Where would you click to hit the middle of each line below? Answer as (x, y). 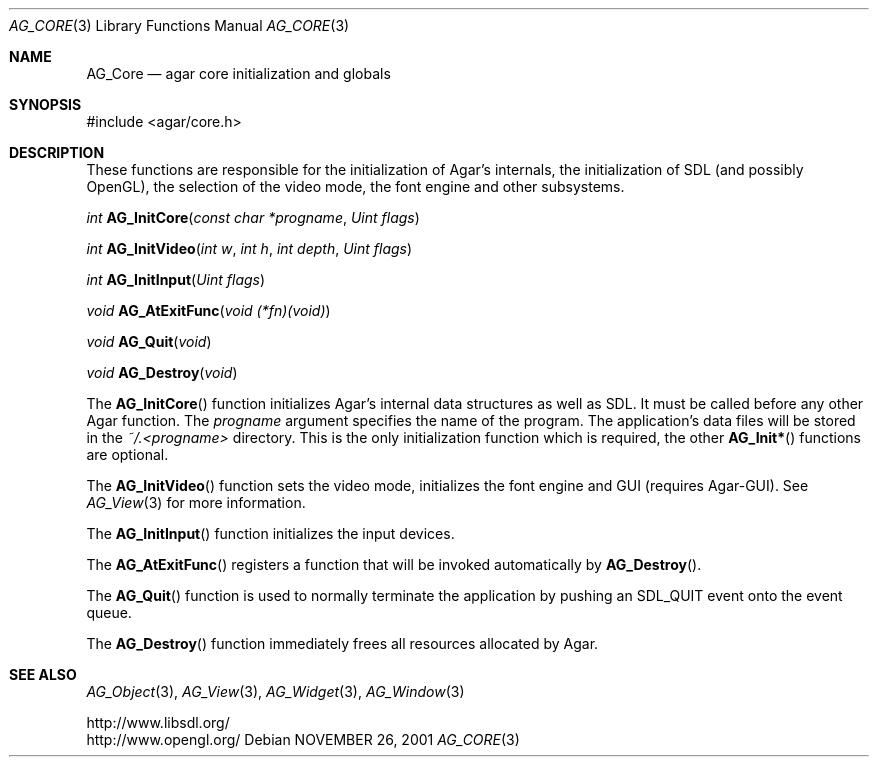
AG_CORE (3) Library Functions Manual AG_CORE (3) (179, 25)
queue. (109, 612)
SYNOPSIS (45, 104)
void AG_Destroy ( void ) (162, 372)
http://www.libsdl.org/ (158, 722)
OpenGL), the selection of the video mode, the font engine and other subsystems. (355, 186)
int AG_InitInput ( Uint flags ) (176, 279)
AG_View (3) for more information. (196, 502)
